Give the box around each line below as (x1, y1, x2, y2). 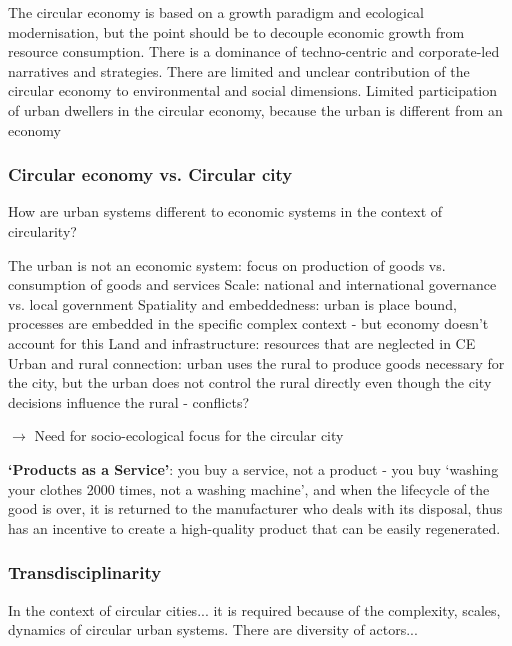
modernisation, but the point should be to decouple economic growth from (8, 21, 465, 42)
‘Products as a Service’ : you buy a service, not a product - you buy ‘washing (8, 458, 499, 479)
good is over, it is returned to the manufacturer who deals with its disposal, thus (8, 498, 503, 519)
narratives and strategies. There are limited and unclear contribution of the (8, 60, 470, 81)
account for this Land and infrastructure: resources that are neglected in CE (8, 332, 476, 353)
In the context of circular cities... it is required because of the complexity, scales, (8, 599, 501, 620)
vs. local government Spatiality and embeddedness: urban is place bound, (8, 293, 457, 314)
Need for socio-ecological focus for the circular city (34, 425, 344, 446)
